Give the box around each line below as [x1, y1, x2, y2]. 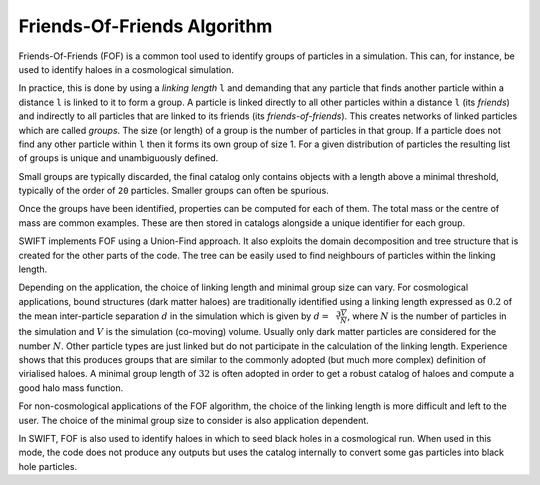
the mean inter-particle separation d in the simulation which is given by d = [18, 310, 330, 322]
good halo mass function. [18, 381, 124, 394]
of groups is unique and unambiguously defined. [18, 152, 219, 164]
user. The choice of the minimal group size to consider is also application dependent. [18, 414, 369, 426]
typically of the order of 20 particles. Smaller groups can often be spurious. [18, 185, 329, 197]
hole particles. [18, 460, 78, 472]
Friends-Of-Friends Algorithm [18, 15, 273, 37]
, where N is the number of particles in [346, 310, 507, 322]
